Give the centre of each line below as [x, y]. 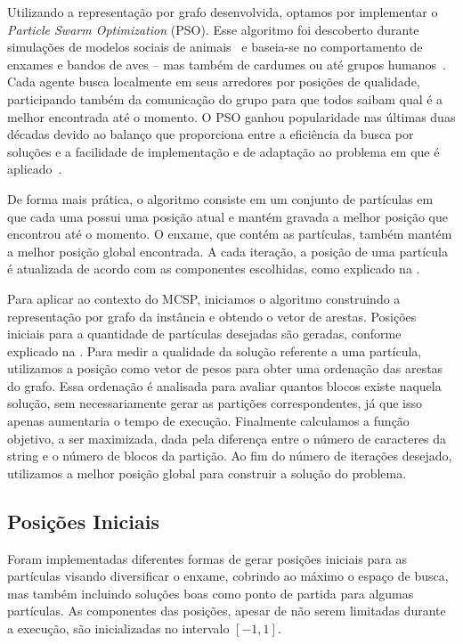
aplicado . [35, 169]
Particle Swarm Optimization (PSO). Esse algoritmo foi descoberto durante [213, 29]
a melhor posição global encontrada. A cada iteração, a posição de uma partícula [227, 251]
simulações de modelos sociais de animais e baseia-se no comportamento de [215, 47]
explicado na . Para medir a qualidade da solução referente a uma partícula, [215, 351]
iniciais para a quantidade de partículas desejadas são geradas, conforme [204, 334]
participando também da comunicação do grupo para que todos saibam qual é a [225, 98]
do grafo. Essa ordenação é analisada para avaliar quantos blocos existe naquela [224, 385]
